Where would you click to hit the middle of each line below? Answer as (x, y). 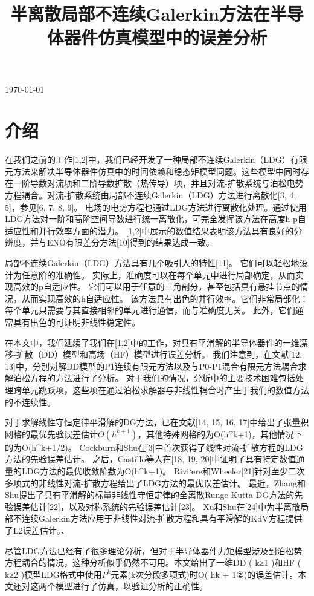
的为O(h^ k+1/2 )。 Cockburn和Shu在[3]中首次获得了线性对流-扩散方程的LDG (154, 447)
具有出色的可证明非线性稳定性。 (76, 322)
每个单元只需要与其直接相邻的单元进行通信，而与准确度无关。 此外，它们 (150, 310)
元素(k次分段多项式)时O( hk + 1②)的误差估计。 (204, 574)
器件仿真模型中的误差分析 (165, 37)
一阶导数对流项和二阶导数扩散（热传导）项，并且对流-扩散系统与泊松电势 (158, 183)
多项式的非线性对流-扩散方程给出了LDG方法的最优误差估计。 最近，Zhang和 (155, 483)
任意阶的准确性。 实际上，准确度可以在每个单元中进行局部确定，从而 (158, 274)
